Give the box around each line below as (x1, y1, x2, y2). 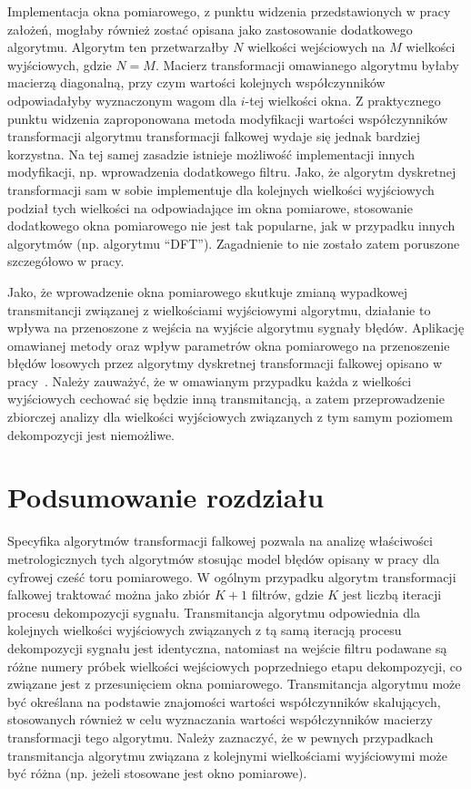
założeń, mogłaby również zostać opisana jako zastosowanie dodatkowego (7, 19, 413, 38)
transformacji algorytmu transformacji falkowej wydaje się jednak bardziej (7, 127, 420, 146)
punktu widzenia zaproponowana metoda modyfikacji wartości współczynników (7, 108, 448, 128)
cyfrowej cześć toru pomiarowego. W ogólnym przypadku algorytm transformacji (7, 567, 456, 586)
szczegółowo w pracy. (7, 251, 125, 271)
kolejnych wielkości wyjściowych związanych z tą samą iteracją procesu (7, 620, 402, 640)
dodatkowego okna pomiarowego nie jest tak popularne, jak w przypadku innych (7, 216, 456, 235)
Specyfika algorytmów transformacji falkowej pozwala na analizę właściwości (7, 531, 433, 550)
